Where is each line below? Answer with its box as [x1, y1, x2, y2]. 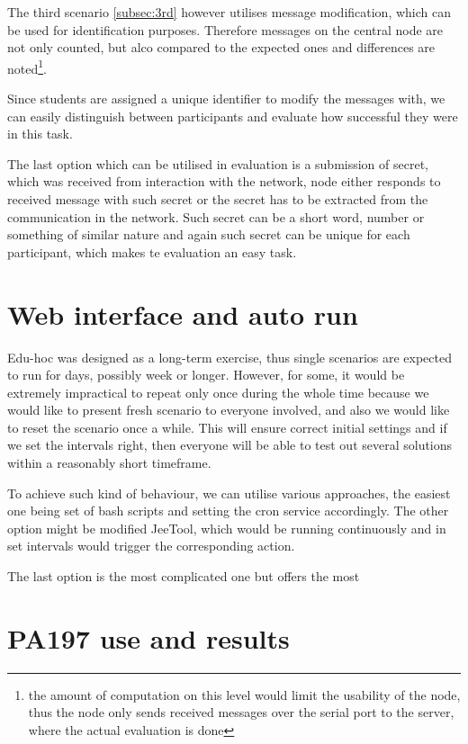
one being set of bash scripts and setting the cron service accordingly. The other [7, 501, 449, 520]
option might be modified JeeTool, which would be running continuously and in [7, 518, 446, 537]
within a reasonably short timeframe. [7, 453, 211, 472]
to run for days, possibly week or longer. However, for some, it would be [7, 365, 405, 384]
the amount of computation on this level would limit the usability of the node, [28, 685, 461, 704]
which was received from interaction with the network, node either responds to [7, 172, 441, 191]
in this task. [7, 124, 73, 143]
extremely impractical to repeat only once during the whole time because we [7, 382, 429, 401]
